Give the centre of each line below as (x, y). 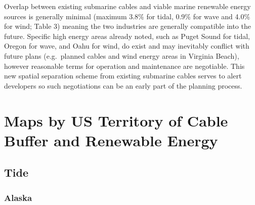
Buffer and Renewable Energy (111, 140)
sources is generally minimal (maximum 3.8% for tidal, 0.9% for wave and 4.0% (127, 16)
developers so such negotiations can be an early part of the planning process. (123, 85)
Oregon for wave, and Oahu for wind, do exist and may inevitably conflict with (127, 46)
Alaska (18, 197)
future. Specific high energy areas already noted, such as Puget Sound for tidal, (127, 36)
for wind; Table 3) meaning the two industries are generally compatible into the (127, 26)
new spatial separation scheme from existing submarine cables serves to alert (123, 76)
